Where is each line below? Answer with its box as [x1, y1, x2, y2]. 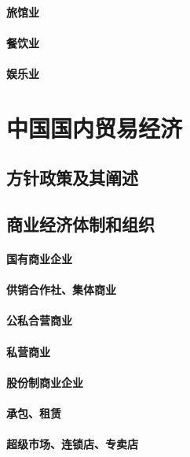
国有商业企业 [6, 251, 72, 267]
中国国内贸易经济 [6, 111, 183, 143]
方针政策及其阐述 [6, 165, 138, 190]
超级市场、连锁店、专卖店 [6, 436, 138, 452]
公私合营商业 [6, 312, 72, 329]
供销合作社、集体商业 [6, 281, 116, 298]
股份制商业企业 [6, 373, 83, 390]
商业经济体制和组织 [6, 212, 155, 236]
